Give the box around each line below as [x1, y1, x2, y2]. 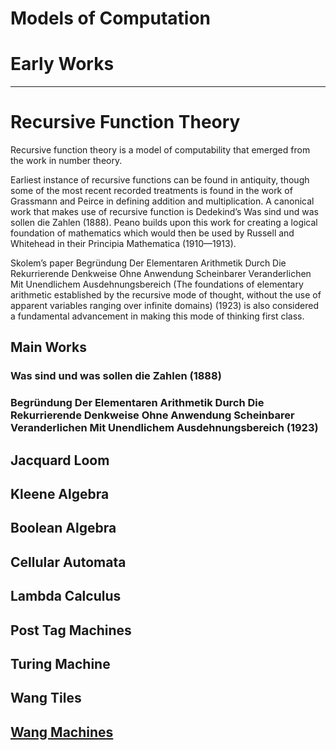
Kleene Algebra [10, 486, 110, 503]
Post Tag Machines [10, 622, 132, 639]
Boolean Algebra [10, 520, 117, 537]
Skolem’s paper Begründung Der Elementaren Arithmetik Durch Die [10, 257, 287, 269]
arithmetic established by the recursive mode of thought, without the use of [10, 289, 322, 301]
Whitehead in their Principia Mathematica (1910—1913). [10, 238, 237, 250]
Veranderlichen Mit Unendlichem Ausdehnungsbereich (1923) [10, 421, 319, 435]
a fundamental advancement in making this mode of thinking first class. [10, 310, 305, 322]
